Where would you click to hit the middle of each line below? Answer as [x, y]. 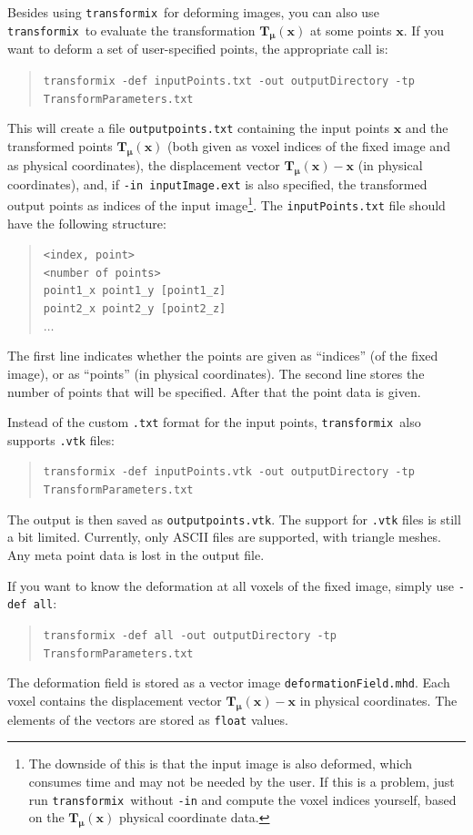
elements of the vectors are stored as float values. [148, 719]
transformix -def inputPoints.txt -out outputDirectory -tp [229, 81]
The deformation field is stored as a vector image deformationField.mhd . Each [229, 682]
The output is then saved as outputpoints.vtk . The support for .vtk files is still [234, 519]
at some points [351, 30]
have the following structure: [87, 223]
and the [427, 128]
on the [46, 817]
